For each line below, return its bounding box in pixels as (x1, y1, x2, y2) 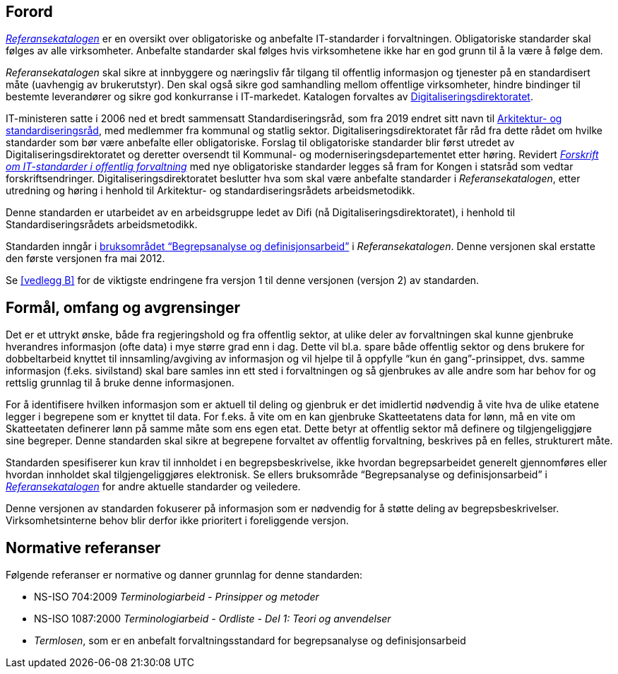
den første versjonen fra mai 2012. (6, 252, 165, 265)
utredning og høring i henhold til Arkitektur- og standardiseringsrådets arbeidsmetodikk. (6, 184, 415, 197)
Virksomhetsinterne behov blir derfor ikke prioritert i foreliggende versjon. (6, 514, 349, 527)
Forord (6, 3, 53, 20)
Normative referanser (6, 538, 161, 557)
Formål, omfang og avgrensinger (6, 298, 241, 317)
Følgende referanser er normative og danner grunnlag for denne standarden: (6, 569, 362, 581)
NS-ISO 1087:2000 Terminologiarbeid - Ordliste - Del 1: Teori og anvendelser (34, 613, 391, 625)
